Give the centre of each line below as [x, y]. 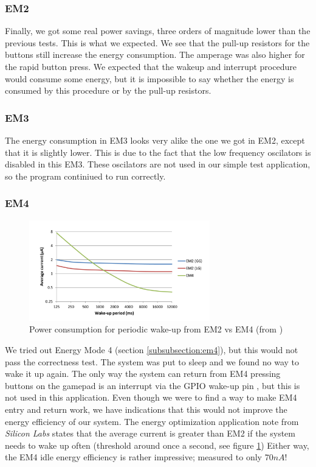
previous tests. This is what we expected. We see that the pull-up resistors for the [157, 42]
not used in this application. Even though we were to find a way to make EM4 [151, 397]
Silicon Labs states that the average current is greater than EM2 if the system [150, 433]
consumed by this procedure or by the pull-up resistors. [108, 90]
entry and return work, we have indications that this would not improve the [146, 409]
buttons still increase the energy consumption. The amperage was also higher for [155, 54]
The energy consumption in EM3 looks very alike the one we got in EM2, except [155, 140]
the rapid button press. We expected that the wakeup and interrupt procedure [151, 66]
